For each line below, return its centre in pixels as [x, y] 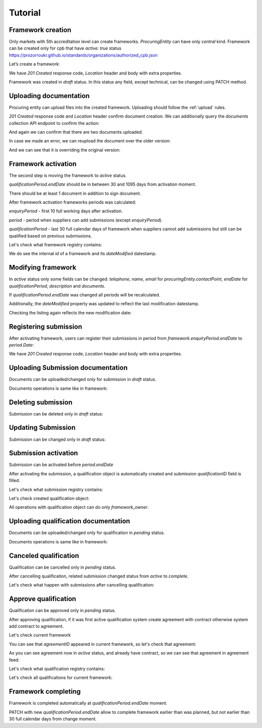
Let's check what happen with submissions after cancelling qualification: [82, 585]
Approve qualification [42, 599]
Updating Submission [42, 428]
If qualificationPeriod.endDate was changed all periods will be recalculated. [85, 295]
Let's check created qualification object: [49, 499]
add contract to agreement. [36, 626]
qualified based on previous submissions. [50, 236]
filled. [15, 481]
